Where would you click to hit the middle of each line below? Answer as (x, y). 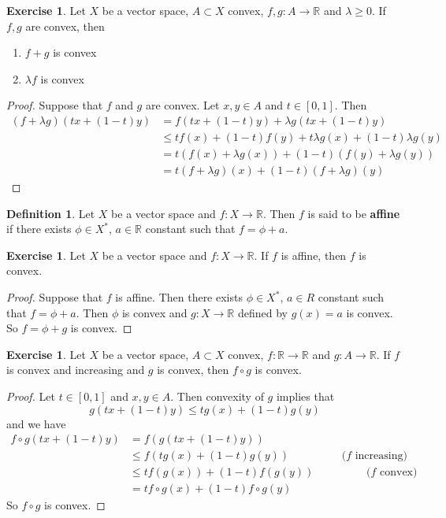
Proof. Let (31, 396)
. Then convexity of (217, 396)
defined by (262, 312)
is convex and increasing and (76, 370)
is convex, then (193, 370)
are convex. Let (182, 105)
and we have (36, 423)
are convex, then (65, 26)
